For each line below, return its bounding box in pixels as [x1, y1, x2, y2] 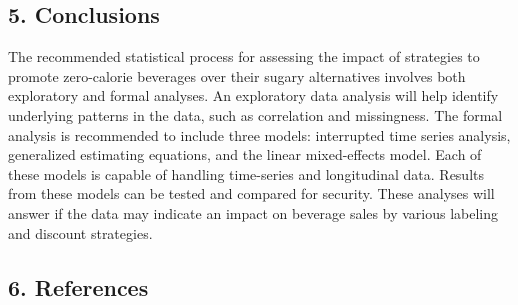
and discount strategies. [8, 222, 153, 243]
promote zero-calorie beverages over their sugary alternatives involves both [8, 65, 466, 86]
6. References [8, 271, 149, 302]
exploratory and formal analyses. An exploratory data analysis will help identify [8, 85, 499, 106]
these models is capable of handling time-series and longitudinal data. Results [8, 163, 484, 184]
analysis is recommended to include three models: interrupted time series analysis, [8, 124, 511, 145]
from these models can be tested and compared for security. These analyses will [8, 183, 495, 204]
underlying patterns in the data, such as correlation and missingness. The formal [8, 104, 503, 125]
